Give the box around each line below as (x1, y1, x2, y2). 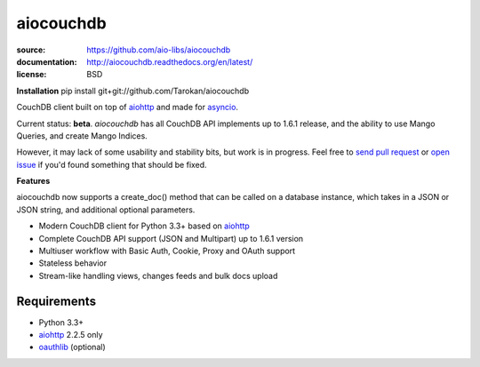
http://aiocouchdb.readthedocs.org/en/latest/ (86, 56, 253, 67)
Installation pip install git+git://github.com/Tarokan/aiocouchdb (16, 85, 249, 96)
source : (16, 44, 46, 55)
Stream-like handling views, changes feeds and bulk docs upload (38, 270, 278, 281)
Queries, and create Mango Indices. (16, 130, 148, 141)
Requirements (16, 293, 97, 308)
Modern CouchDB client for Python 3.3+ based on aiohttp (38, 220, 251, 231)
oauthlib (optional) (38, 342, 106, 353)
